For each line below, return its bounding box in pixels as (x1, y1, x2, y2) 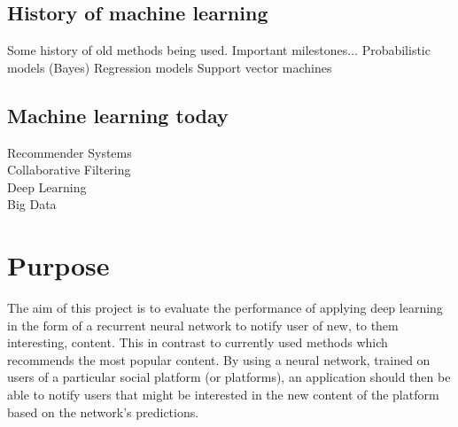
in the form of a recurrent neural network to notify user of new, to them (7, 315, 399, 334)
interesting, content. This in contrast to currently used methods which (7, 333, 388, 352)
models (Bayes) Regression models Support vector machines (7, 58, 332, 76)
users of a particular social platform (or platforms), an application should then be (7, 368, 451, 386)
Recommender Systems (7, 143, 132, 161)
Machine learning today (7, 101, 229, 128)
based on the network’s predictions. (7, 402, 199, 421)
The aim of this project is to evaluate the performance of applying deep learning (7, 299, 443, 317)
